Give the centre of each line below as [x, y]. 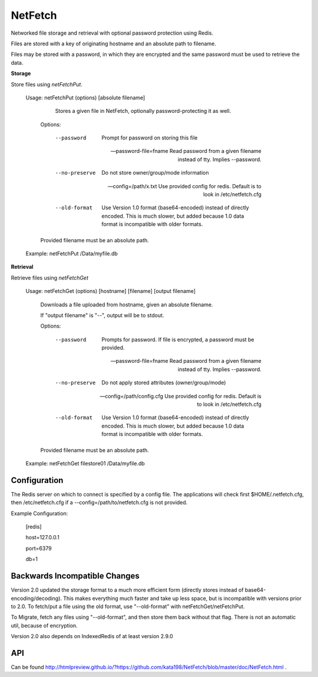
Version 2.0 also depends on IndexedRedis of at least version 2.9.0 [92, 636]
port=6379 [39, 548]
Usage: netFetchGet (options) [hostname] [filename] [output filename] [111, 291]
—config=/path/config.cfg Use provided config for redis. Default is [180, 396]
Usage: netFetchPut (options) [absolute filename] [85, 98]
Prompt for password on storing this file [150, 138]
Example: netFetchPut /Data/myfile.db [72, 254]
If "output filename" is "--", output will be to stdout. [102, 315]
